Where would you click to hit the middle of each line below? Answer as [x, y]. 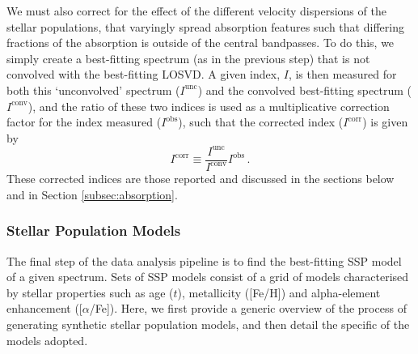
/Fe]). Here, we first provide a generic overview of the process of [248, 308]
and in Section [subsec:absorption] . [92, 194]
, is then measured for [342, 74]
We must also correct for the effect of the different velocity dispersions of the [196, 11]
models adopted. [47, 340]
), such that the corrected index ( [261, 122]
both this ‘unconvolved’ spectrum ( [93, 90]
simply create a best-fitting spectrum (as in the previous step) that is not [188, 58]
